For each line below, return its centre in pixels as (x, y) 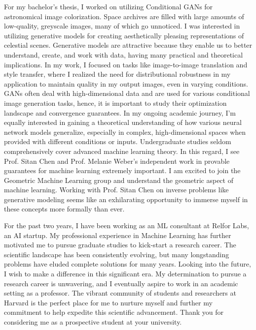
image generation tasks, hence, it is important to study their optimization (115, 103)
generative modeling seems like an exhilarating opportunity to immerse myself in (126, 199)
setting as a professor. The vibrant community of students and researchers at (120, 293)
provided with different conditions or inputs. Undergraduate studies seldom (118, 141)
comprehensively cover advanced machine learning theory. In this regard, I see (122, 151)
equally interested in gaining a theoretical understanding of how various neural (123, 122)
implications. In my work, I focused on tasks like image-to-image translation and (126, 64)
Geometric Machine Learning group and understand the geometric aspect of (119, 180)
